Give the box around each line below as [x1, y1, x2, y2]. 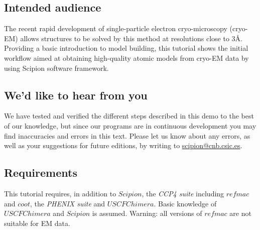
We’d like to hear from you [4, 87, 148, 102]
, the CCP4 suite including [142, 188, 224, 198]
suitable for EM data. [4, 217, 70, 228]
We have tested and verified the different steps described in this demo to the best [4, 110, 254, 121]
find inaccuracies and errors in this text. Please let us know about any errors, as [4, 130, 250, 141]
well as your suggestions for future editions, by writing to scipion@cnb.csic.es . [4, 140, 242, 151]
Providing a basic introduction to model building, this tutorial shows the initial [4, 43, 248, 53]
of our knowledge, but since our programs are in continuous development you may [4, 120, 256, 131]
